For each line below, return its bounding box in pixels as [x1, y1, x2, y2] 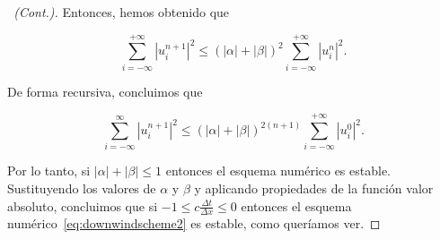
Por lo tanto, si [7, 161, 91, 180]
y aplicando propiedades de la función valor [194, 178, 434, 197]
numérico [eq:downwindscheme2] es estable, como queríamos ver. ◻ [7, 214, 381, 233]
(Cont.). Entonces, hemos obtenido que [13, 2, 230, 21]
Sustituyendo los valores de [7, 178, 156, 197]
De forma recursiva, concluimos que [7, 81, 203, 100]
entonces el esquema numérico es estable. [165, 161, 392, 180]
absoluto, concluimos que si [7, 196, 158, 215]
